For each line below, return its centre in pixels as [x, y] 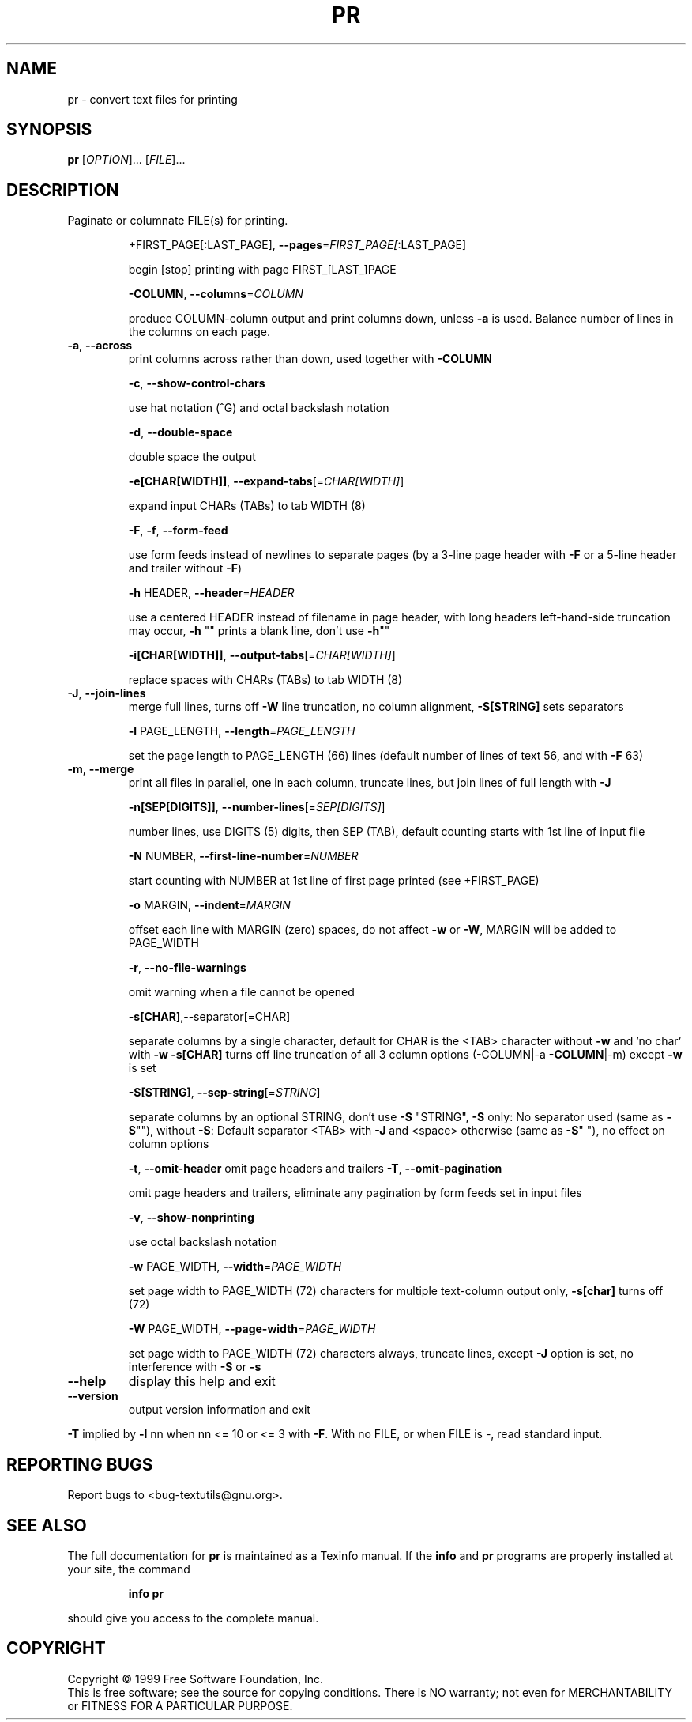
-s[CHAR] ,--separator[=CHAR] [209, 1017]
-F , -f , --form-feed [178, 531]
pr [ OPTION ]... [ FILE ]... [126, 160]
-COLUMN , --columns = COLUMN [216, 294]
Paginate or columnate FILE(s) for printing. [178, 221]
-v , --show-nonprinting [191, 1218]
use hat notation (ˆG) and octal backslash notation [259, 408]
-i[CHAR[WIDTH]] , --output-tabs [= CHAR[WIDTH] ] [262, 655]
